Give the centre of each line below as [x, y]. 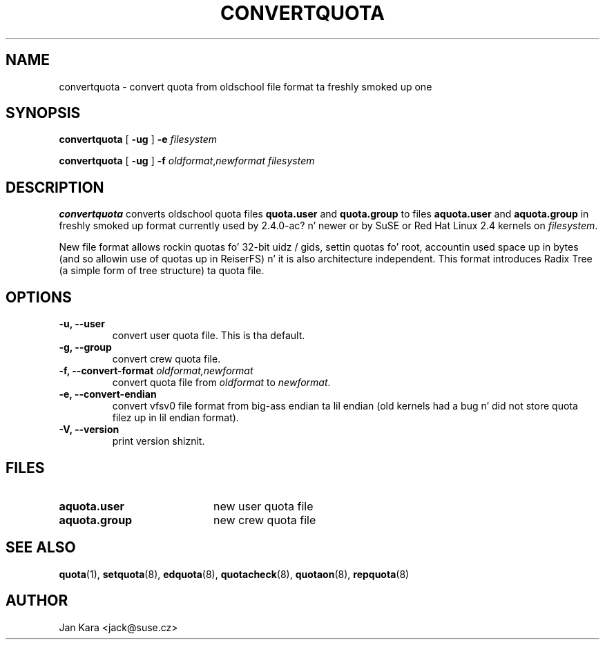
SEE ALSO [41, 548]
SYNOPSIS [43, 113]
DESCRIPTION [55, 187]
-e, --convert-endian [108, 394]
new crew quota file [265, 520]
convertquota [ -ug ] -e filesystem [138, 139]
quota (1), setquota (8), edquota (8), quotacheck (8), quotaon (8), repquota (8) [234, 574]
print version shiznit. [159, 441]
